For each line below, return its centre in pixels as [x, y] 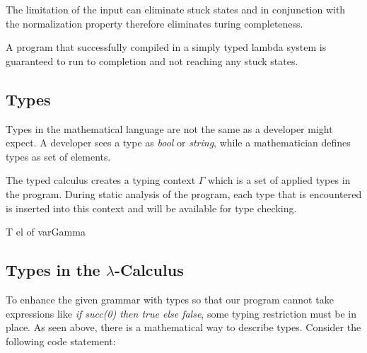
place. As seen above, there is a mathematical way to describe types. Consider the [183, 327]
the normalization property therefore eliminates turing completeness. [155, 23]
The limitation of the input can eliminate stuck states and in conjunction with [176, 9]
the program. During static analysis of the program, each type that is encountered [184, 193]
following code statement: [61, 341]
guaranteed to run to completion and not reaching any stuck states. [152, 60]
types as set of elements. [58, 156]
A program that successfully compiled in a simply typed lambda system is [166, 47]
